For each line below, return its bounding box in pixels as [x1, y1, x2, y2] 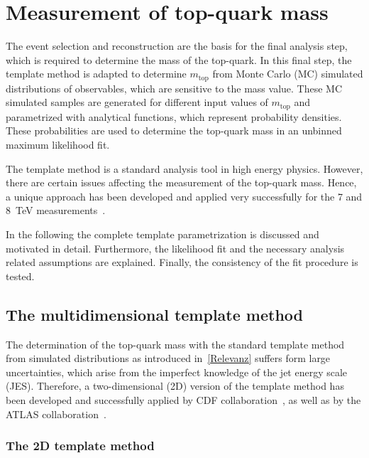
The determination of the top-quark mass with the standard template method [6, 336, 345, 351]
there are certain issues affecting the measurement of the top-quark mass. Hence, [6, 175, 357, 190]
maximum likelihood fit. [6, 137, 110, 151]
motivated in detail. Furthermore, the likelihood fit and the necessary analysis [6, 240, 345, 255]
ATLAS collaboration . [6, 406, 106, 421]
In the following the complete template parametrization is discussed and [6, 226, 319, 241]
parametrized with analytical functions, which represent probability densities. [6, 109, 342, 124]
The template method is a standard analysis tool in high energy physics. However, [6, 161, 363, 176]
